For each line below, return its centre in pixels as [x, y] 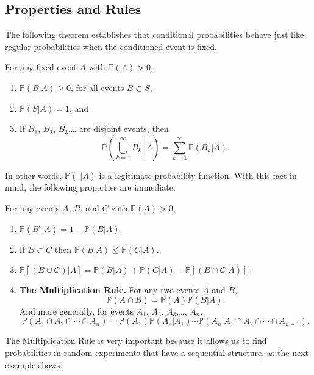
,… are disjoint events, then [118, 129]
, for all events [97, 87]
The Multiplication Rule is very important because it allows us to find [136, 340]
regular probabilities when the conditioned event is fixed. [111, 46]
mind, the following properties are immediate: [90, 187]
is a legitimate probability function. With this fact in [198, 175]
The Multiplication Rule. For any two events [109, 290]
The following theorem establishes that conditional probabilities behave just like [155, 35]
